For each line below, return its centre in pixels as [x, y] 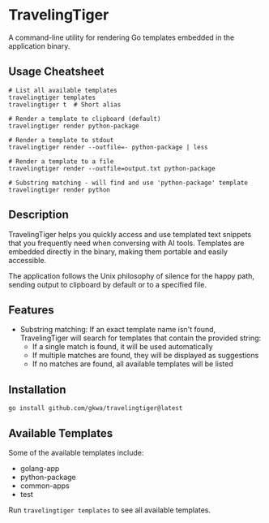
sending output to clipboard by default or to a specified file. [107, 284]
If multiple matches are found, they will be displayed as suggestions [145, 356]
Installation [37, 389]
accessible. [28, 260]
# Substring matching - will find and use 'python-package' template [128, 183]
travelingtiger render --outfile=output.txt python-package [112, 168]
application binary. [39, 45]
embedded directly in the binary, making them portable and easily [118, 251]
